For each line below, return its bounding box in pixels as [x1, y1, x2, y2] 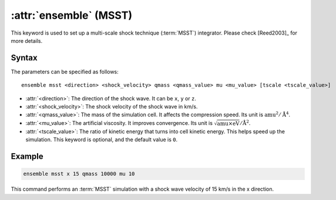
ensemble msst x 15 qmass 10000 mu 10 [23, 171, 135, 177]
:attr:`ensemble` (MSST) [11, 9, 132, 22]
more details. [11, 37, 43, 44]
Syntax [11, 53, 38, 63]
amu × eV [217, 120, 240, 127]
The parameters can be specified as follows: [11, 68, 119, 75]
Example [11, 151, 43, 161]
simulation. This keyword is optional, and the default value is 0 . [25, 136, 178, 143]
